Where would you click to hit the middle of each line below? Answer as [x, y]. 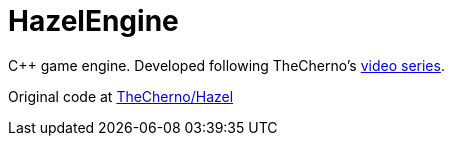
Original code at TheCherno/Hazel [121, 96]
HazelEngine [93, 21]
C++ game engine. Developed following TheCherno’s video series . [226, 65]
